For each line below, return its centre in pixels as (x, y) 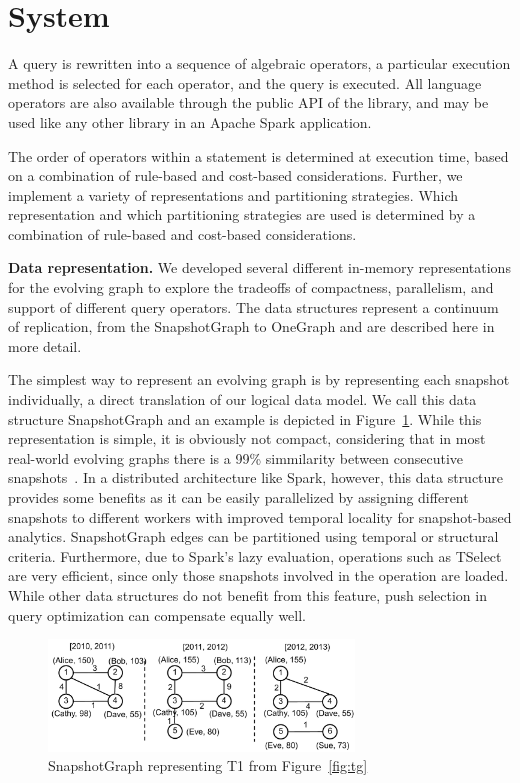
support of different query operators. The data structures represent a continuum (253, 306)
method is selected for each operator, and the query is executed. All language (245, 82)
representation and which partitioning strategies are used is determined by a (242, 214)
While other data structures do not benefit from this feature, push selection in (247, 594)
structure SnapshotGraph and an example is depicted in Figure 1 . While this (245, 418)
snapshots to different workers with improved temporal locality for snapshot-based (260, 516)
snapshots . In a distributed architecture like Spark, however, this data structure (256, 477)
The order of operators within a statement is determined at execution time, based (258, 155)
